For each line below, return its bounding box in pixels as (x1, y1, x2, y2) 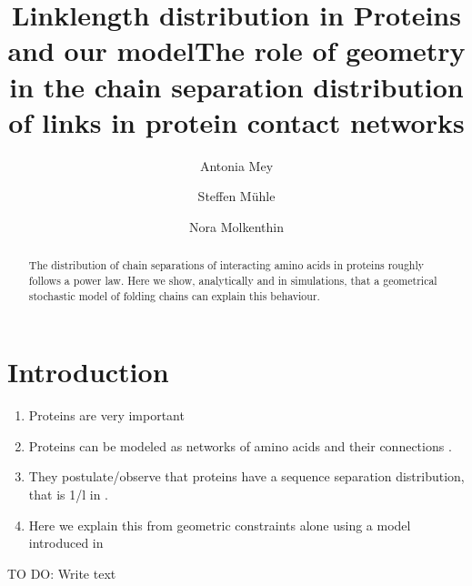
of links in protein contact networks (8, 103, 465, 140)
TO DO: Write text (7, 563, 116, 582)
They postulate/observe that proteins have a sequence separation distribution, (28, 467, 465, 486)
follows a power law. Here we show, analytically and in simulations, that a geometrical (28, 272, 437, 288)
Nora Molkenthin (189, 217, 284, 236)
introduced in (28, 533, 104, 552)
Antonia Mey (199, 156, 274, 175)
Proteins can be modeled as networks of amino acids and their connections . (28, 436, 452, 455)
